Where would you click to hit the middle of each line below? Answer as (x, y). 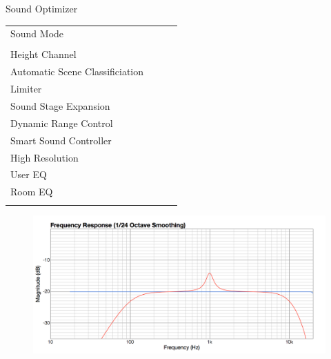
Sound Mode (37, 33)
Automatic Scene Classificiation (77, 71)
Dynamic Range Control (62, 123)
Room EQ (32, 192)
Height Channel (43, 54)
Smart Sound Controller (61, 140)
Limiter (26, 89)
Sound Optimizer (42, 8)
